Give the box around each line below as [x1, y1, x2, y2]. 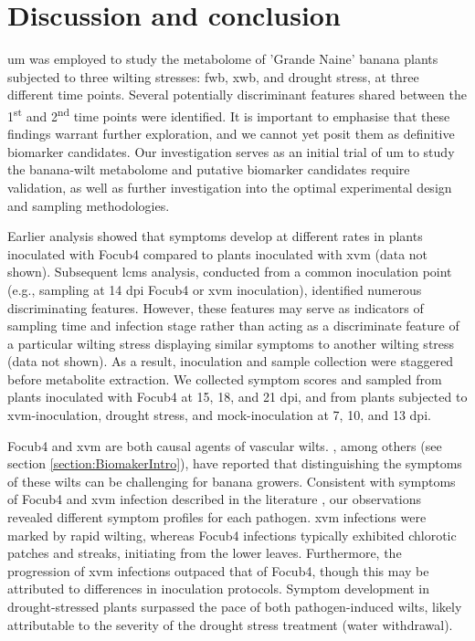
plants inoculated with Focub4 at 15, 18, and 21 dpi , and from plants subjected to [7, 387, 468, 406]
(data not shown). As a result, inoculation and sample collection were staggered [7, 352, 454, 371]
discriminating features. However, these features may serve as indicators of [7, 298, 424, 317]
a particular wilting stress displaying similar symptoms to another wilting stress [7, 333, 455, 352]
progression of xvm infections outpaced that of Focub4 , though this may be [7, 561, 429, 580]
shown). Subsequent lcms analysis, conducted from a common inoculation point [7, 262, 452, 281]
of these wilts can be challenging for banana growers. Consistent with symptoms [7, 471, 456, 490]
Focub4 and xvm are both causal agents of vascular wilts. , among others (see [7, 436, 442, 455]
